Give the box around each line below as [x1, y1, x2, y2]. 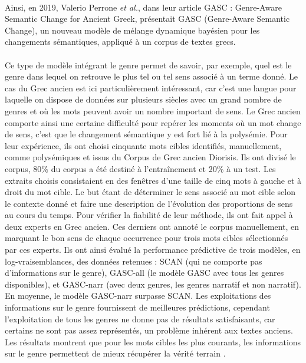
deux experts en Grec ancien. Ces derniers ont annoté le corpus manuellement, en [5, 220, 300, 232]
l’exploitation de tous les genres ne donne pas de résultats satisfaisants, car [5, 312, 275, 325]
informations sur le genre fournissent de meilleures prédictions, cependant [5, 301, 270, 313]
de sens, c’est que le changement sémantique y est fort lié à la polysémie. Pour [5, 128, 288, 140]
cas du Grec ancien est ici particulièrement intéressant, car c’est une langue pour [5, 81, 297, 94]
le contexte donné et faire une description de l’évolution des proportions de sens [5, 197, 293, 209]
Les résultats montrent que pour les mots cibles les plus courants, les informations [5, 335, 301, 348]
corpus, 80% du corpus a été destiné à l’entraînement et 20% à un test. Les [5, 162, 276, 174]
